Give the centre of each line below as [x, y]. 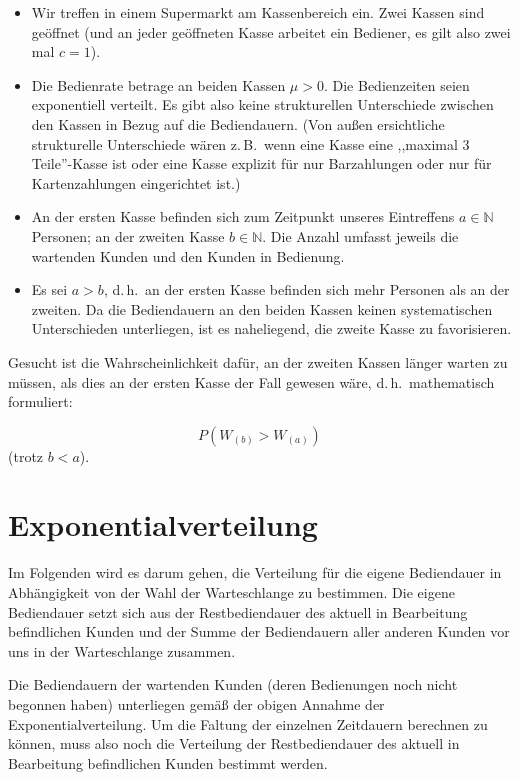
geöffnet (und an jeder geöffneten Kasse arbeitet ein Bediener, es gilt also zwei [271, 31]
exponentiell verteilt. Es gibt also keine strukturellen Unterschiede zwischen [262, 104]
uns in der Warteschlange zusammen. [122, 650]
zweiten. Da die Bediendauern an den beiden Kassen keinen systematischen [262, 308]
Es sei [49, 289]
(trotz [26, 455]
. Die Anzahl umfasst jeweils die [360, 235]
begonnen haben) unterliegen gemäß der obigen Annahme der [196, 703]
